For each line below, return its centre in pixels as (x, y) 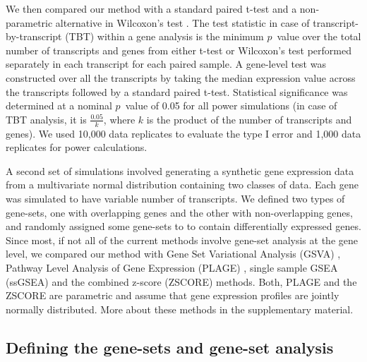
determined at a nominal (59, 105)
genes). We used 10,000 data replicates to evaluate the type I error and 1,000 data (183, 133)
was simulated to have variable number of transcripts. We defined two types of (175, 198)
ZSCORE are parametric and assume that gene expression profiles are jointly (173, 295)
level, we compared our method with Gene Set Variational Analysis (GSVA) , (173, 254)
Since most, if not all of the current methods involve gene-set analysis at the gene (182, 240)
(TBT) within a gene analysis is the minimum (164, 36)
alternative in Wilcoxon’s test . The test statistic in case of (182, 22)
